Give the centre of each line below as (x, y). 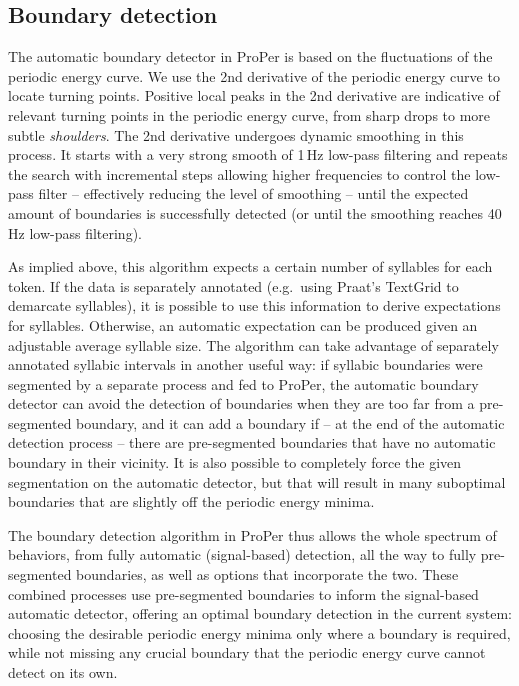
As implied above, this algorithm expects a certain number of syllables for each (250, 266)
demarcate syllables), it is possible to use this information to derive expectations (254, 305)
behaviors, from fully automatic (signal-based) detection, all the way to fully (242, 554)
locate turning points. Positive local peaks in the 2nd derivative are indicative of (254, 95)
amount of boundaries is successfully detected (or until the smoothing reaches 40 (255, 212)
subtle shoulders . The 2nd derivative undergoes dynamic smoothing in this (236, 134)
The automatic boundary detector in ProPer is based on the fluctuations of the (250, 56)
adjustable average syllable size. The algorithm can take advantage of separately (253, 344)
